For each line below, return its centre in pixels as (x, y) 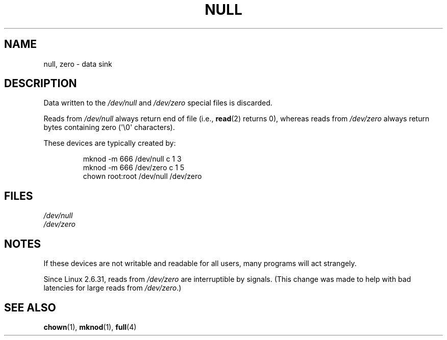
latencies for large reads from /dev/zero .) (113, 288)
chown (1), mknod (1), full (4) (90, 327)
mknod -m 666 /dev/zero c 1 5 (134, 168)
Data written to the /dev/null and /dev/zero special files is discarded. (158, 103)
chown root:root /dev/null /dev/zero (142, 176)
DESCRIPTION (41, 84)
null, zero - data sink (78, 64)
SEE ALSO (30, 307)
